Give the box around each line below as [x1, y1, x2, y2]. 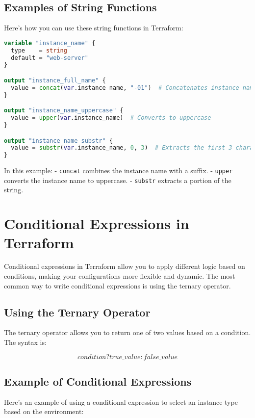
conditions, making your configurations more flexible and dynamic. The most [4, 270, 235, 281]
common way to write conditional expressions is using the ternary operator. [4, 280, 231, 290]
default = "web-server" [11, 54, 88, 61]
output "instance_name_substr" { [4, 137, 113, 144]
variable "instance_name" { [4, 39, 96, 47]
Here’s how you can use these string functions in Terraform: [4, 23, 183, 33]
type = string [11, 47, 67, 54]
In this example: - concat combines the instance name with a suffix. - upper [4, 165, 233, 176]
